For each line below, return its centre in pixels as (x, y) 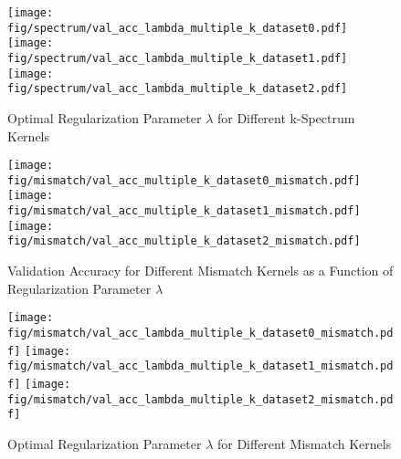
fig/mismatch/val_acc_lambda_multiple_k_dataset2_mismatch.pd (200, 399)
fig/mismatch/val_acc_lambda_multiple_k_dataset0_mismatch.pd (200, 333)
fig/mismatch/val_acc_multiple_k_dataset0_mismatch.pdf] (184, 180)
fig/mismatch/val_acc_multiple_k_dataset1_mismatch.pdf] (184, 211)
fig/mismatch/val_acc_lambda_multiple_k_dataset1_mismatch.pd (200, 366)
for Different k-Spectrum (286, 117)
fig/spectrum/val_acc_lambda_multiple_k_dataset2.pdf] (178, 89)
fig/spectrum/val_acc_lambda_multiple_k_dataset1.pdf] (178, 58)
